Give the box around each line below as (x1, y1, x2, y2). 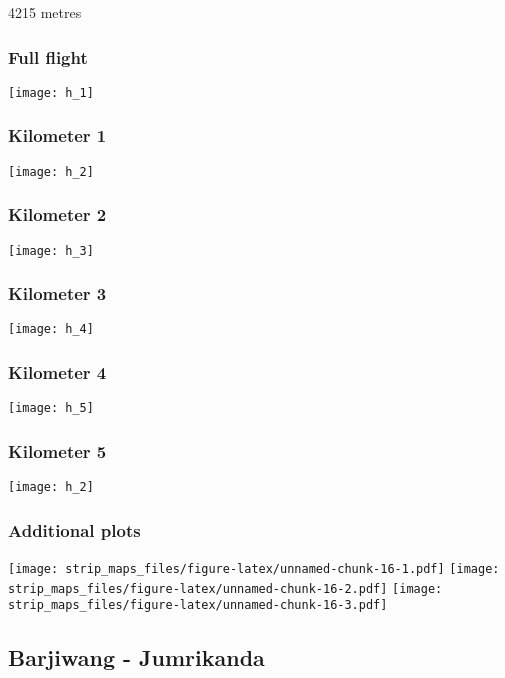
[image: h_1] (8, 85, 94, 100)
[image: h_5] (8, 401, 94, 416)
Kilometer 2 (8, 202, 107, 227)
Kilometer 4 (8, 360, 107, 385)
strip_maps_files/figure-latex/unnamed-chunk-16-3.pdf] (8, 598, 388, 613)
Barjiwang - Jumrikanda (8, 642, 265, 673)
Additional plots (8, 517, 141, 542)
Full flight (8, 44, 88, 69)
